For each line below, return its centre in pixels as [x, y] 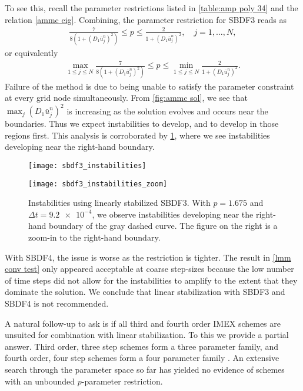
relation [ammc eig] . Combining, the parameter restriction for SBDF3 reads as [146, 19]
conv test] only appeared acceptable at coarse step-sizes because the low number [149, 269]
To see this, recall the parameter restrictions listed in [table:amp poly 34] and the [151, 8]
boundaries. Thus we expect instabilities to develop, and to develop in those [142, 124]
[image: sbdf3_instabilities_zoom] [98, 184]
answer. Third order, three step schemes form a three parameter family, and [141, 346]
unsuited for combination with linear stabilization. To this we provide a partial [147, 335]
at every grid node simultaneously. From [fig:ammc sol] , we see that [126, 98]
